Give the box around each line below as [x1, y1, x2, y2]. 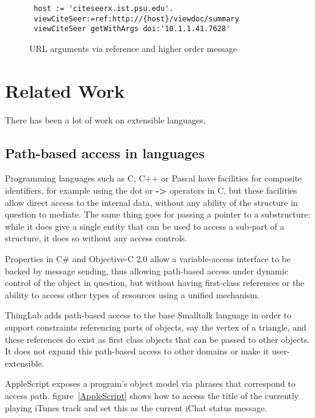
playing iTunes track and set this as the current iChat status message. [5, 401, 267, 414]
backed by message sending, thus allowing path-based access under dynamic [5, 264, 289, 277]
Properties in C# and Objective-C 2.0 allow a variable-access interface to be [5, 252, 291, 265]
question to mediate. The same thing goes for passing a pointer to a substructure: [5, 208, 311, 221]
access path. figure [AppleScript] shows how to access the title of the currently [5, 389, 299, 402]
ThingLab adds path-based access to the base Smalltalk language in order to [5, 309, 292, 321]
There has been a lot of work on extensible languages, [5, 113, 206, 126]
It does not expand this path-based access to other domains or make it [5, 345, 269, 358]
